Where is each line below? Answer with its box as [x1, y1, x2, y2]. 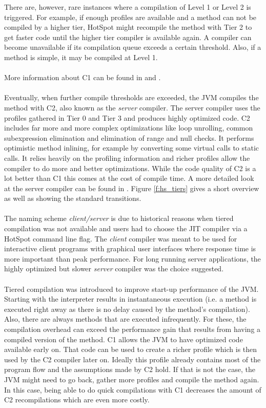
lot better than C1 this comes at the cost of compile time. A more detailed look [4, 173, 254, 183]
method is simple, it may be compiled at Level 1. [4, 51, 158, 62]
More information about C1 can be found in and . [4, 72, 161, 83]
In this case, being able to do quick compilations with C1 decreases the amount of [4, 384, 261, 395]
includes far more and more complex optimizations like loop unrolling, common [4, 122, 253, 133]
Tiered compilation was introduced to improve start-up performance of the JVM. [4, 283, 259, 294]
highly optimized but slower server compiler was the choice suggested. [4, 263, 224, 274]
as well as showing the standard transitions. [4, 193, 141, 203]
